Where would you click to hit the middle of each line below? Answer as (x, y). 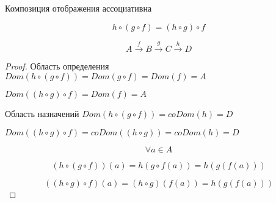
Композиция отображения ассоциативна (78, 8)
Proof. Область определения (57, 66)
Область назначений (42, 113)
